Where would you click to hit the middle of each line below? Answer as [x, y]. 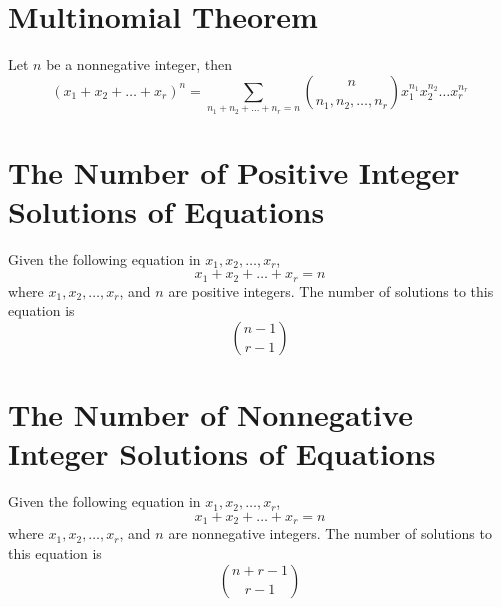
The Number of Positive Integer [234, 171]
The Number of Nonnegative [210, 414]
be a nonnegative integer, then [139, 64]
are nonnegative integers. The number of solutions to [330, 533]
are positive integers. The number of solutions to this [331, 290]
